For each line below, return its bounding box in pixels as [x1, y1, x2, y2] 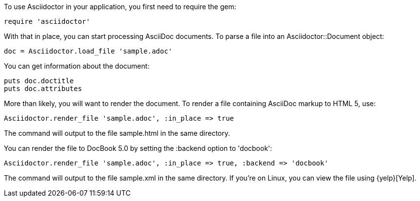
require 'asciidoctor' [4, 18, 91, 25]
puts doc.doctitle [4, 77, 74, 85]
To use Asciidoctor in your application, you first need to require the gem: [4, 2, 236, 11]
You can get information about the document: [4, 62, 150, 70]
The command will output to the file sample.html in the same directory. [4, 129, 230, 137]
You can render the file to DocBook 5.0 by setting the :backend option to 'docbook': [4, 144, 272, 152]
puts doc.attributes [4, 85, 82, 92]
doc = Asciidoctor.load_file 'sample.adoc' [4, 47, 172, 55]
